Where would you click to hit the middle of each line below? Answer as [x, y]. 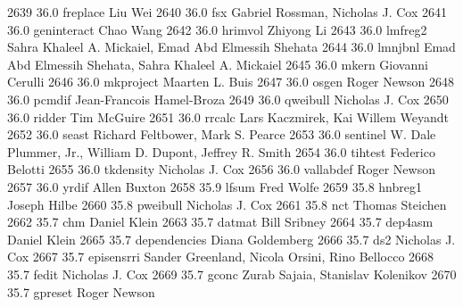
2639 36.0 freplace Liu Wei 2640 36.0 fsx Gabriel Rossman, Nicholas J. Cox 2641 [227, 12]
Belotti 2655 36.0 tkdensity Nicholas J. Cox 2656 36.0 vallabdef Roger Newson [221, 169]
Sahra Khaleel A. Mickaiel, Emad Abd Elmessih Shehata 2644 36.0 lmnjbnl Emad [231, 47]
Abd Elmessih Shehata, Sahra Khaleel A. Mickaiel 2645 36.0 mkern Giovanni [218, 64]
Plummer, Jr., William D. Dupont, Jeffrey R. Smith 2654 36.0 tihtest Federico [221, 151]
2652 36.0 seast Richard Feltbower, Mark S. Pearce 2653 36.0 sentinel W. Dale [222, 134]
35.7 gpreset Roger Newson [81, 291]
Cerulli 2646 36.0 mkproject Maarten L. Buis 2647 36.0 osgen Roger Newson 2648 [231, 82]
